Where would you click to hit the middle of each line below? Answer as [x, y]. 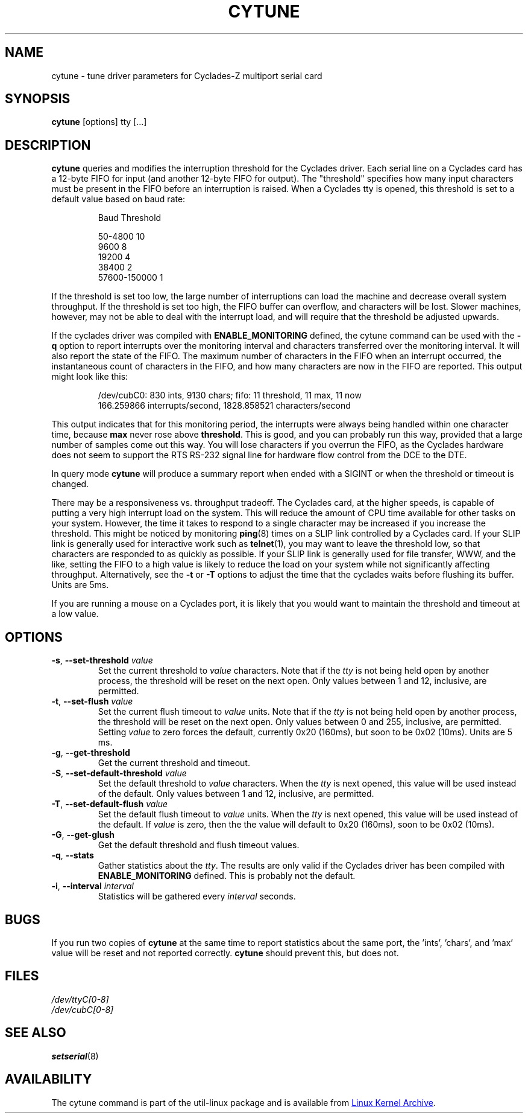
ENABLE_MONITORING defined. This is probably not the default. [227, 876]
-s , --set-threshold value [102, 660]
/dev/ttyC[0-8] [80, 999]
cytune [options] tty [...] [99, 122]
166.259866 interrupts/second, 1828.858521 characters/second [224, 406]
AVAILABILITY [49, 1079]
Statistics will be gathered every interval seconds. [197, 896]
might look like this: [90, 377]
